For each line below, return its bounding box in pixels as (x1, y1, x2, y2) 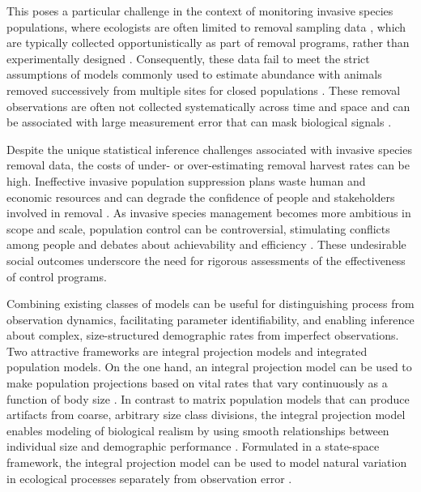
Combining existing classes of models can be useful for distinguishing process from (6, 295, 415, 312)
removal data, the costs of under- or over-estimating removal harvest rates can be (6, 156, 410, 173)
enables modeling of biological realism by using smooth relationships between (6, 421, 389, 439)
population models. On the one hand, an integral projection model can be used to (6, 358, 412, 375)
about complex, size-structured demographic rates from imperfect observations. (6, 327, 399, 344)
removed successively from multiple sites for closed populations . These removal (6, 81, 401, 98)
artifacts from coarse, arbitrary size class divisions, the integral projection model (6, 406, 406, 423)
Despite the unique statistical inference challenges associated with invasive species (6, 140, 412, 157)
